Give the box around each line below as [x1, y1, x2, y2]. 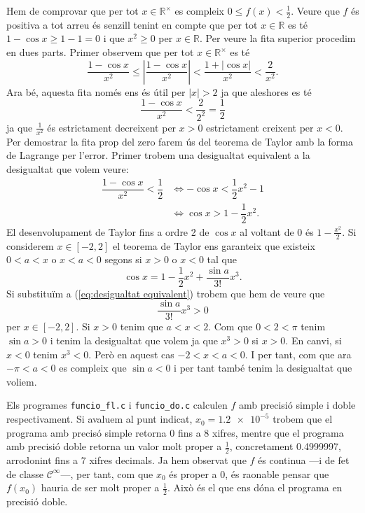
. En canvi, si [285, 333, 342, 348]
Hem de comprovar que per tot [6, 3, 139, 17]
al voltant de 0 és [240, 224, 314, 239]
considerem [6, 238, 54, 253]
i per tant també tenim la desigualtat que [174, 360, 352, 375]
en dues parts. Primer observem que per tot [6, 45, 194, 59]
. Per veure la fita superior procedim [199, 31, 356, 45]
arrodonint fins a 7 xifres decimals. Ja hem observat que [6, 453, 247, 468]
